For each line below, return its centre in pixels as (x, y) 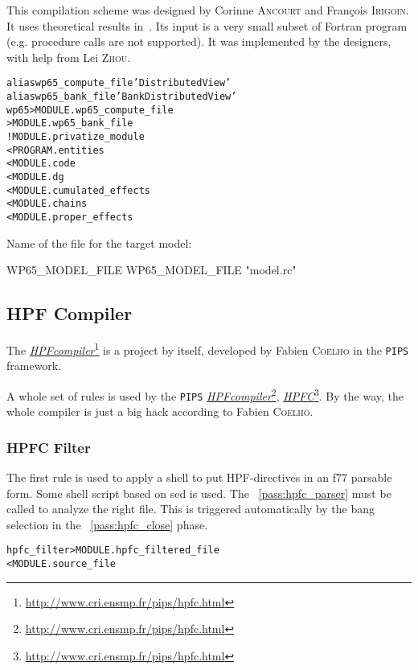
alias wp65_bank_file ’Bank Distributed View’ (122, 97)
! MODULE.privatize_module (76, 137)
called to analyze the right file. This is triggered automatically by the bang (191, 509)
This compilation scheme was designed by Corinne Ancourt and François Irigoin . (208, 10)
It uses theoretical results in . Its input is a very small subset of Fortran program (207, 25)
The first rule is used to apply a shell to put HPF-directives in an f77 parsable (199, 477)
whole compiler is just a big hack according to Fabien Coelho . (160, 411)
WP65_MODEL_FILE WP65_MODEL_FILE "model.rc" (152, 270)
